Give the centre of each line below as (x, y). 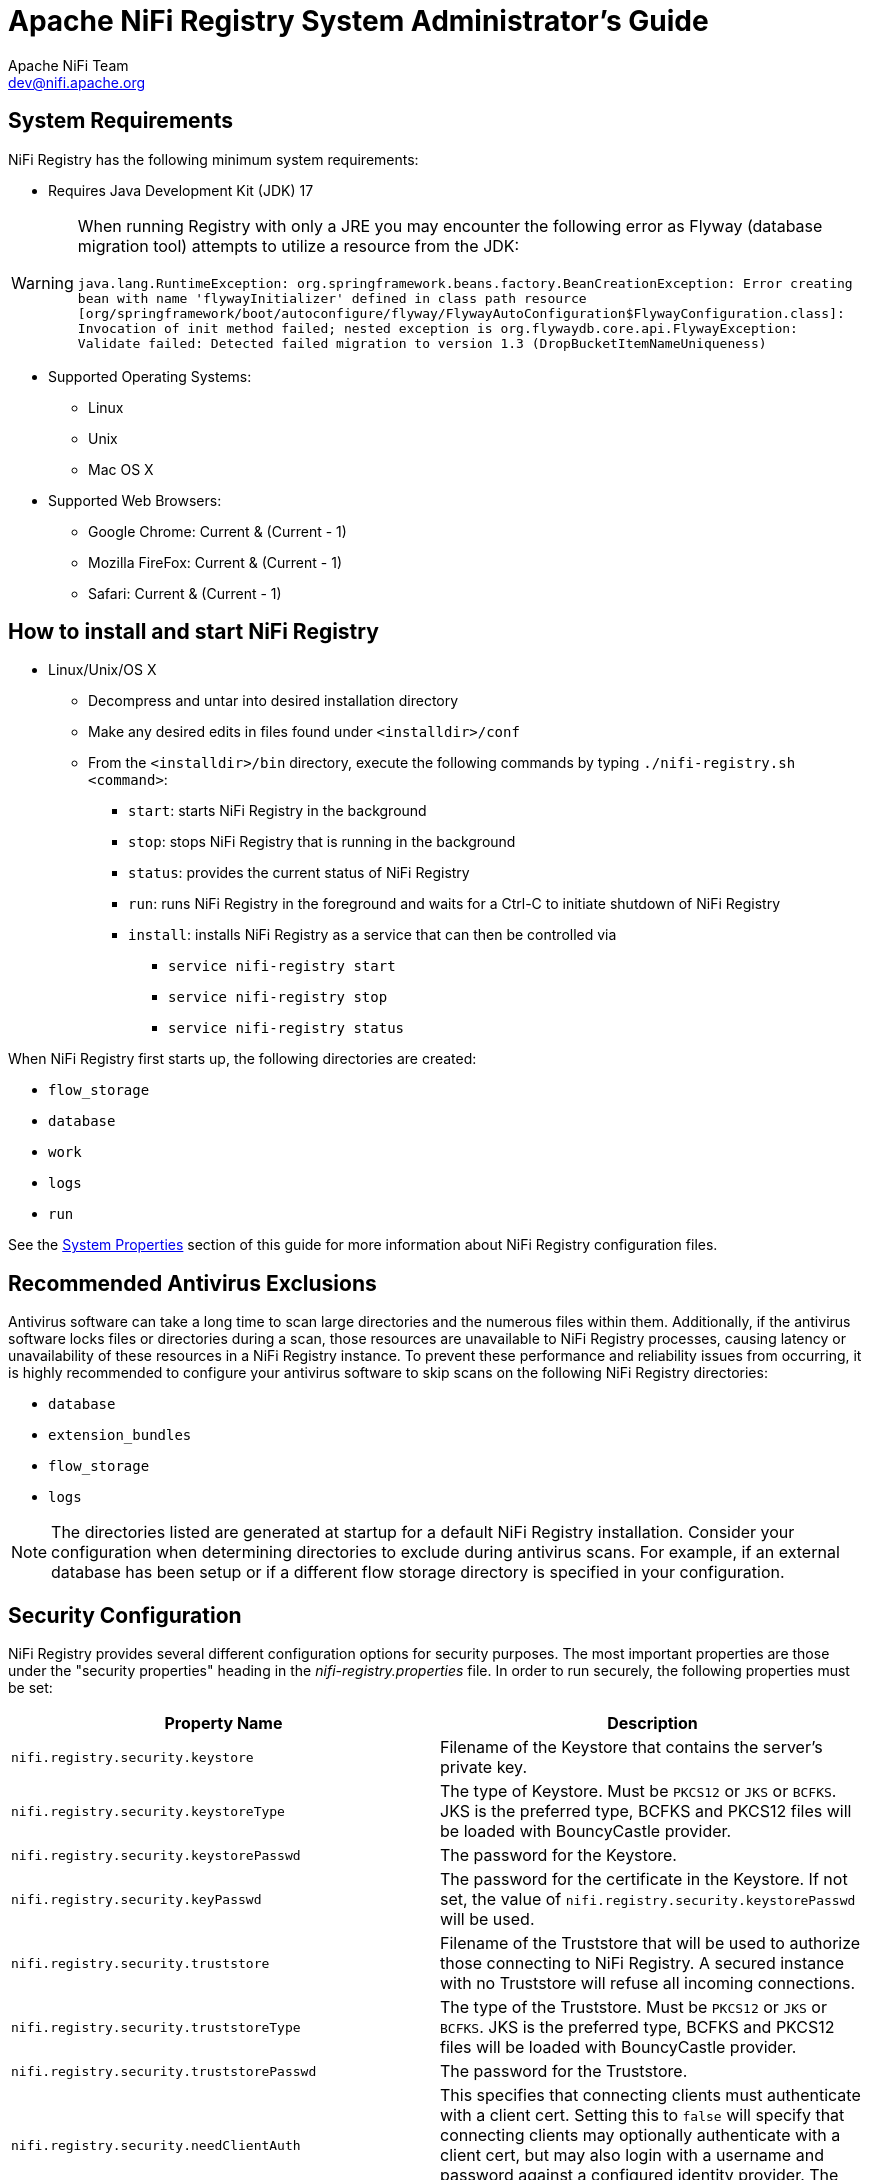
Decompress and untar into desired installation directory (273, 701)
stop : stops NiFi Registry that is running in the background (322, 842)
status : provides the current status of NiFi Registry (299, 873)
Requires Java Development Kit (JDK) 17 (181, 190)
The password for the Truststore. (564, 2071)
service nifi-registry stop (278, 997)
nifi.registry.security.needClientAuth (156, 2145)
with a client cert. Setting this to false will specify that (642, 2115)
